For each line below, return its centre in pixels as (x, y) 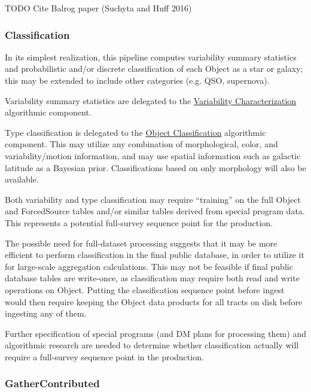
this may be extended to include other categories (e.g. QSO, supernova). (137, 80)
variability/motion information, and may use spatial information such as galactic (153, 155)
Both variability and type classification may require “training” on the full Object (153, 199)
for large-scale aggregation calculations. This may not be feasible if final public (149, 266)
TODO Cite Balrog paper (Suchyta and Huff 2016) (98, 8)
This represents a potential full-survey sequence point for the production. (139, 222)
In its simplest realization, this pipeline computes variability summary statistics (151, 57)
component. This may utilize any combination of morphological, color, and (141, 144)
